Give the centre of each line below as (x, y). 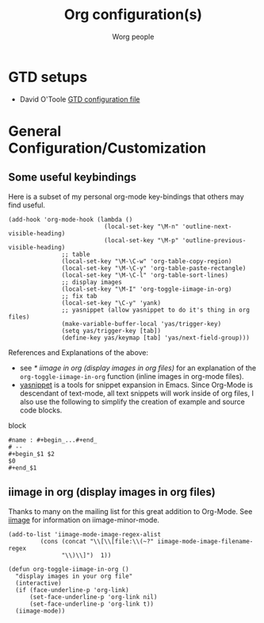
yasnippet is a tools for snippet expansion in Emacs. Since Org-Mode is (136, 385)
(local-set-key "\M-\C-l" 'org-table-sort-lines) (145, 275)
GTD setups (48, 77)
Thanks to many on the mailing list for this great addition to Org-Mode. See (130, 511)
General (35, 131)
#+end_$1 (23, 468)
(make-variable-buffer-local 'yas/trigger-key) (142, 323)
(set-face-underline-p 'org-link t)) (92, 604)
